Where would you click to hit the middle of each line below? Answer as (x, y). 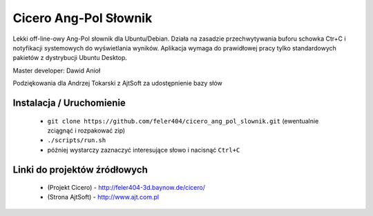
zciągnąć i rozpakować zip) (86, 130)
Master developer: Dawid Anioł (57, 70)
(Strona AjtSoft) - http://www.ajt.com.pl (103, 197)
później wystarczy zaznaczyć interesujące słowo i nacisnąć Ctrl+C (144, 150)
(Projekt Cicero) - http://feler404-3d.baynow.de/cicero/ (126, 188)
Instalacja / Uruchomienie (69, 102)
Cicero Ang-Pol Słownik (83, 18)
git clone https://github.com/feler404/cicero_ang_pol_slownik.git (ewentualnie (183, 121)
